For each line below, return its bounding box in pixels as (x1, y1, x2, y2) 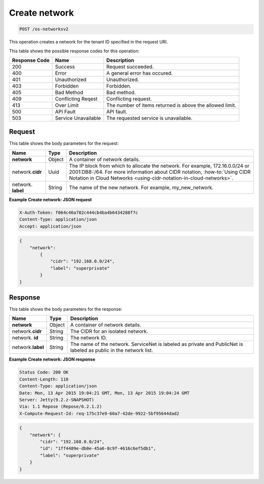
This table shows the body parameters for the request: (9, 140, 119, 146)
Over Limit (55, 102, 79, 109)
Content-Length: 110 (19, 376, 68, 382)
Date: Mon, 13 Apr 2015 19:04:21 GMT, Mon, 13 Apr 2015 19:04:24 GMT (19, 390, 190, 396)
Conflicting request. (106, 95, 152, 102)
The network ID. (70, 334, 107, 341)
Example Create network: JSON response (9, 356, 95, 362)
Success (55, 63, 75, 70)
